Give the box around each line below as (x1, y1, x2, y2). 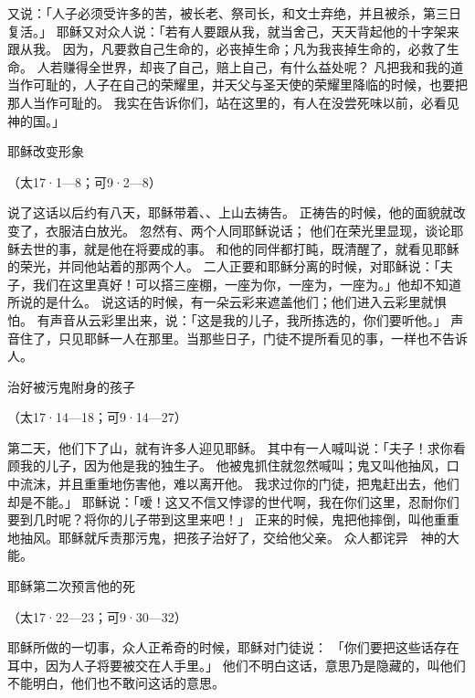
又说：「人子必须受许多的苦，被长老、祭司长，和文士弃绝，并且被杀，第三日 (7, 4, 461, 22)
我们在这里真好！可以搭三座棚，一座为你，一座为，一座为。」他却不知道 (32, 274, 461, 293)
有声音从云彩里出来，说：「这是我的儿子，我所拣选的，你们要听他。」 (37, 310, 447, 329)
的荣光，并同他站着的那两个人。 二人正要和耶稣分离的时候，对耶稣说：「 (7, 257, 440, 276)
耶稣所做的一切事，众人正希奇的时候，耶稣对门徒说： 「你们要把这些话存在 (7, 638, 459, 657)
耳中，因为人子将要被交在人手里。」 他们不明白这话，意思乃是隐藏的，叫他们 (7, 655, 466, 674)
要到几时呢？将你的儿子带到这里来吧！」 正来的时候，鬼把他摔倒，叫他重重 (7, 510, 459, 529)
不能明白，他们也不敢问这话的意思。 (7, 673, 225, 693)
